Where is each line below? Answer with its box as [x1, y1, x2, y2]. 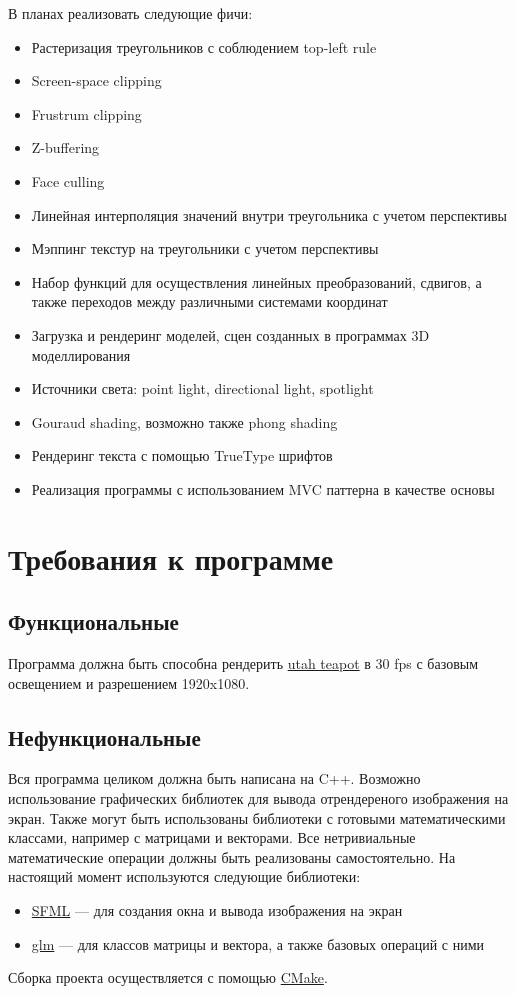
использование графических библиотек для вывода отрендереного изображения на [8, 788, 509, 809]
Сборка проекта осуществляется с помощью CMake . [8, 967, 328, 988]
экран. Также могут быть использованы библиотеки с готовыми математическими [8, 807, 506, 828]
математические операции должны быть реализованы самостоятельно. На [8, 846, 456, 867]
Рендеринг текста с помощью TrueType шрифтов [31, 445, 333, 466]
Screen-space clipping [31, 70, 162, 91]
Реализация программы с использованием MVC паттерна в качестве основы [31, 478, 495, 499]
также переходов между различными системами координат [31, 291, 388, 312]
